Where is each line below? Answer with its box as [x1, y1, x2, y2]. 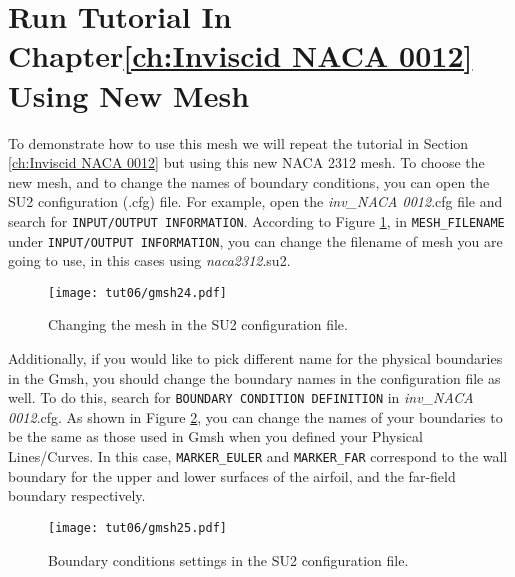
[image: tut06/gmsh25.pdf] [48, 520, 227, 535]
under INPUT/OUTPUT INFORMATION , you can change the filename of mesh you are [8, 230, 503, 251]
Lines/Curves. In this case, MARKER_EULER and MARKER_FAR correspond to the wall [8, 446, 508, 467]
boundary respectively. [8, 485, 146, 506]
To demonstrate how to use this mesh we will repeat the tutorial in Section [8, 132, 469, 153]
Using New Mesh [8, 74, 250, 115]
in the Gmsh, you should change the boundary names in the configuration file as [8, 367, 501, 388]
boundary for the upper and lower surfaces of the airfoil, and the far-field [8, 465, 456, 486]
